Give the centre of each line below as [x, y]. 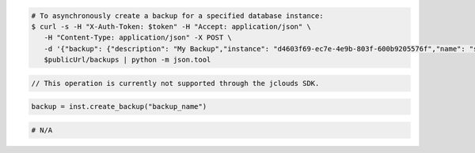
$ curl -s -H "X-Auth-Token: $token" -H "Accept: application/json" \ [171, 26]
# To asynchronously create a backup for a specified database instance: [177, 15]
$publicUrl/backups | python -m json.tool [127, 60]
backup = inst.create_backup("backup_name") [119, 107]
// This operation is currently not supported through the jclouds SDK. [175, 83]
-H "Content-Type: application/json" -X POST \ [138, 38]
